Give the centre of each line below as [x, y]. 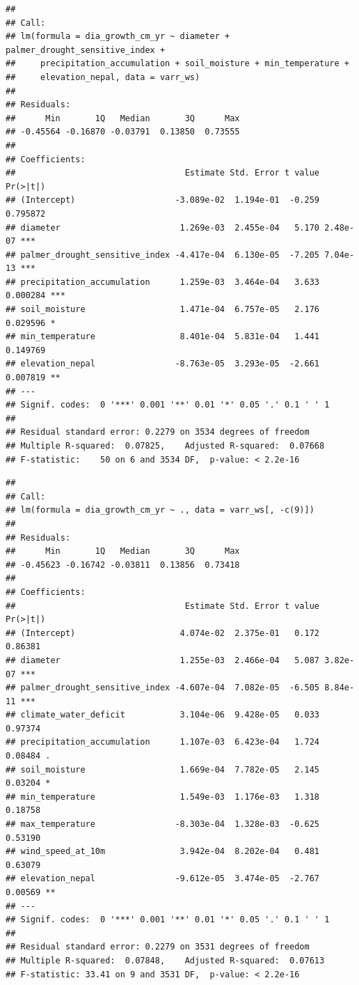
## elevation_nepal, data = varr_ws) [103, 77]
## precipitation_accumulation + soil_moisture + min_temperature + [177, 64]
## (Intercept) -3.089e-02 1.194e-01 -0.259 [163, 200]
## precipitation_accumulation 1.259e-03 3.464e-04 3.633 [163, 282]
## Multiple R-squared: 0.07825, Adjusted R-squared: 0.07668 [165, 446]
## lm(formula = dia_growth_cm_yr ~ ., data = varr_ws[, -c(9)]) [160, 510]
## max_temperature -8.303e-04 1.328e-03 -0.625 [163, 824]
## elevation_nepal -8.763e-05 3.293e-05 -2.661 [163, 364]
